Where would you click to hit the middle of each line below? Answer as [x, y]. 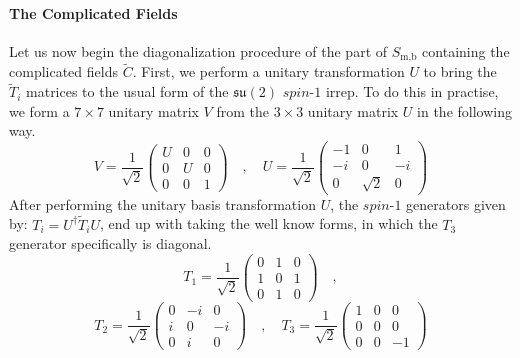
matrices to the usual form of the [127, 91]
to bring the [460, 71]
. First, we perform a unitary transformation [268, 71]
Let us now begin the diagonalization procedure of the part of [198, 50]
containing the [466, 50]
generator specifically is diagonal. [110, 243]
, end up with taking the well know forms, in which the [268, 223]
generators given [456, 203]
